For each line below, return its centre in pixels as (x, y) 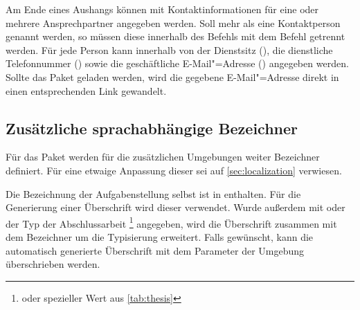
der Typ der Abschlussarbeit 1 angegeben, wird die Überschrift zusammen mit (171, 222)
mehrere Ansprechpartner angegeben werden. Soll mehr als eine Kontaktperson (173, 22)
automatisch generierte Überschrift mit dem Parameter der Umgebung (155, 250)
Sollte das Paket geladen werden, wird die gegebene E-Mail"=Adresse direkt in (172, 76)
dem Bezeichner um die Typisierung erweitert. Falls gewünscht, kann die (160, 236)
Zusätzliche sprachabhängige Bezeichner (152, 128)
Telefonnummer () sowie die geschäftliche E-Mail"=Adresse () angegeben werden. (177, 63)
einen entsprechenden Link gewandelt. (86, 90)
